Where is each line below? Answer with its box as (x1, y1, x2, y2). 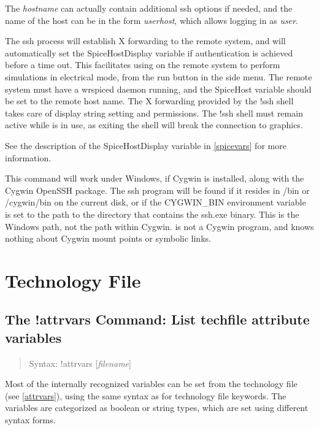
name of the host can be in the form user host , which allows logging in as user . (5, 13, 298, 26)
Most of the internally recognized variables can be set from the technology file (5, 377, 298, 390)
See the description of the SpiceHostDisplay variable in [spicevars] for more (5, 139, 286, 152)
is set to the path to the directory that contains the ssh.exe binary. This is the (5, 207, 299, 220)
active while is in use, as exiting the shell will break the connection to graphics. (5, 118, 303, 131)
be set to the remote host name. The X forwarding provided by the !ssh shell (5, 94, 294, 107)
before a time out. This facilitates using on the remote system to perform (5, 58, 280, 71)
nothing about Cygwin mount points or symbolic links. (5, 232, 211, 245)
